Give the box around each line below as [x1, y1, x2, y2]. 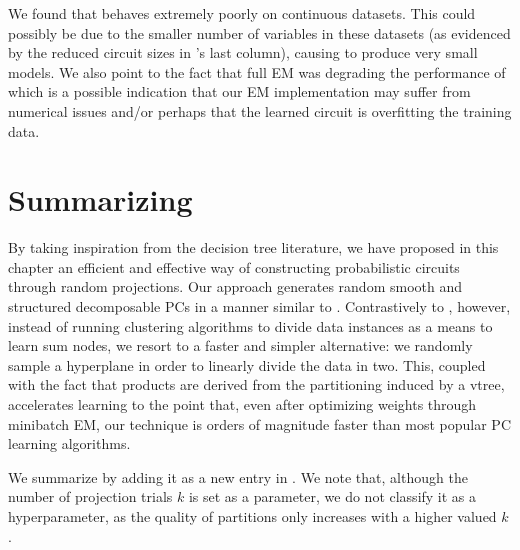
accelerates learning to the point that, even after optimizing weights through [8, 394, 477, 415]
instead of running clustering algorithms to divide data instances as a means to [8, 315, 493, 336]
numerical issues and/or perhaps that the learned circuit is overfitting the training [8, 100, 512, 121]
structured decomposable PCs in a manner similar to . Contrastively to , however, [8, 296, 511, 317]
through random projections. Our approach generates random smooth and [8, 276, 463, 297]
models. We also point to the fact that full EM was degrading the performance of [8, 61, 506, 82]
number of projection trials [8, 486, 173, 507]
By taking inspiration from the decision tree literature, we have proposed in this [8, 237, 499, 258]
